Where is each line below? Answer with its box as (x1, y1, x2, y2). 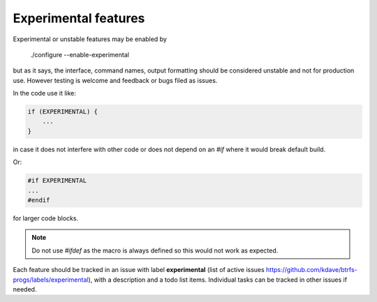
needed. (13, 285, 37, 293)
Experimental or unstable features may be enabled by (13, 35, 168, 43)
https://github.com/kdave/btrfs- (265, 266, 357, 274)
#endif (27, 196, 50, 204)
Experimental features (13, 10, 145, 26)
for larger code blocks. (13, 214, 79, 222)
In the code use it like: (13, 89, 77, 98)
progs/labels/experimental (13, 275, 89, 284)
